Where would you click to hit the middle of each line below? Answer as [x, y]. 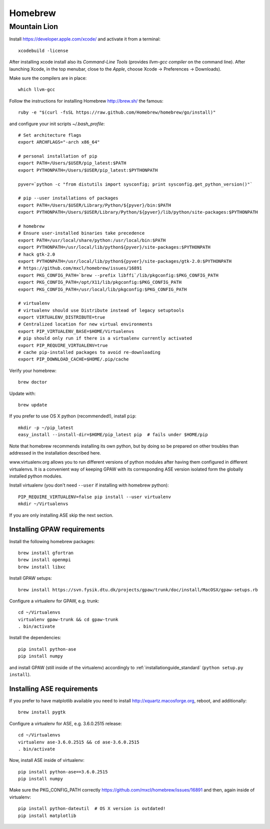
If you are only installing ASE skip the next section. [61, 515]
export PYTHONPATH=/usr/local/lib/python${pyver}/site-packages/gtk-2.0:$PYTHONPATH [125, 261]
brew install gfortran [46, 553]
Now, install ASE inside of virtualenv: [47, 760]
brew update [33, 405]
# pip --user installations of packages [68, 198]
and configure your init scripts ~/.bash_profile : [57, 124]
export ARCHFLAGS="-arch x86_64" [59, 142]
